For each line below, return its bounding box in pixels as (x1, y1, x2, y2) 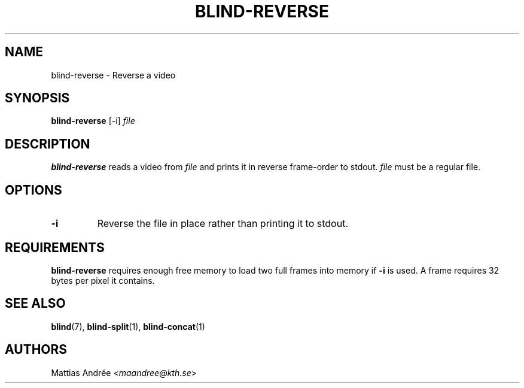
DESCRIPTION (5, 136, 90, 151)
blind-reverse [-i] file (51, 116, 135, 126)
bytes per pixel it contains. (51, 275, 155, 286)
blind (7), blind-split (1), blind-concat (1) (51, 321, 205, 332)
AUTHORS (5, 342, 68, 357)
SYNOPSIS (5, 90, 70, 106)
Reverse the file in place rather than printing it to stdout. (97, 217, 349, 230)
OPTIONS (5, 182, 62, 198)
